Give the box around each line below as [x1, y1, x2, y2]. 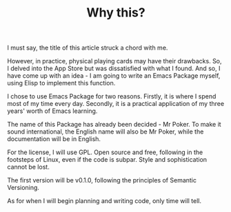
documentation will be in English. [7, 135, 101, 143]
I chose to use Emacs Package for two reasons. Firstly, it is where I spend [7, 92, 217, 100]
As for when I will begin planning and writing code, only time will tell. [7, 197, 202, 205]
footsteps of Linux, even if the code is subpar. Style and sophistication [7, 156, 208, 164]
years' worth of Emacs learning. [7, 107, 98, 115]
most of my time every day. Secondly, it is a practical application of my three [7, 100, 225, 108]
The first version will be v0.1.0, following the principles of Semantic [7, 176, 197, 184]
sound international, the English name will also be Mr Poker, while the [7, 127, 204, 136]
